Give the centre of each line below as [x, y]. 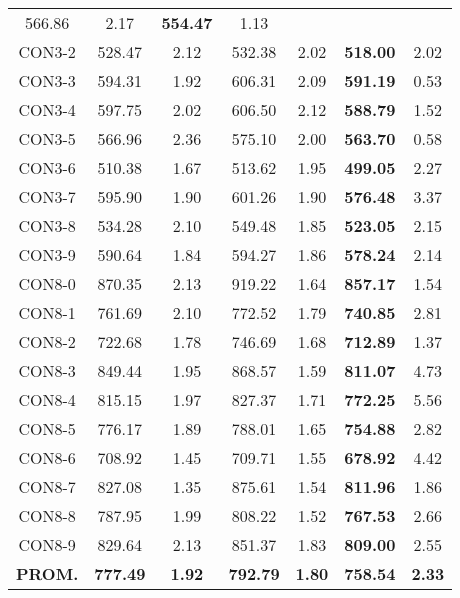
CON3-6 [47, 167]
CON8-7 [47, 486]
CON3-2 [47, 51]
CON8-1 [47, 312]
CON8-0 [47, 283]
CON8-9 [47, 544]
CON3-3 [47, 80]
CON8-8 [47, 515]
